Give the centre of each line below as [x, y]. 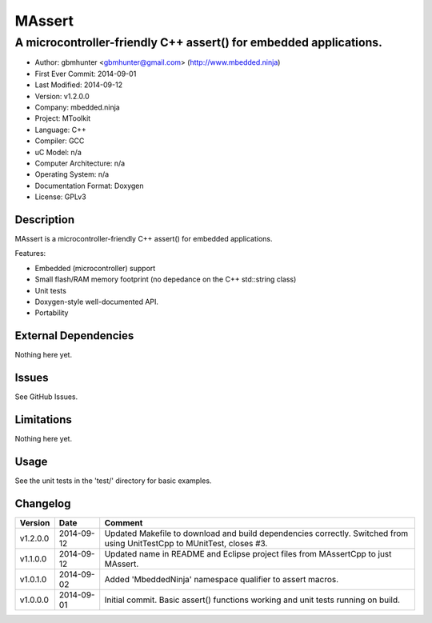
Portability [52, 313]
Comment [124, 522]
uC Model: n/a [58, 152]
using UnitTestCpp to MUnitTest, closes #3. [186, 543]
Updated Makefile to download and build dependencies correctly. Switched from [256, 533]
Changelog [43, 503]
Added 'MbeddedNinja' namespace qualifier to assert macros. [222, 579]
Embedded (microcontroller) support [95, 268]
